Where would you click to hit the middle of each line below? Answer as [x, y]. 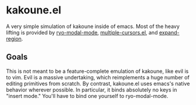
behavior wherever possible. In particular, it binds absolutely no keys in [92, 90]
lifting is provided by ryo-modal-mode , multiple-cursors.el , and [82, 32]
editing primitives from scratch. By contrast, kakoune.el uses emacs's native [98, 83]
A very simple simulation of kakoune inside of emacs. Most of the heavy [93, 26]
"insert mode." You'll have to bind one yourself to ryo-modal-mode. [87, 96]
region [14, 38]
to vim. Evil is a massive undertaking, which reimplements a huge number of [98, 77]
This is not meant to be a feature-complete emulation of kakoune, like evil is [97, 71]
